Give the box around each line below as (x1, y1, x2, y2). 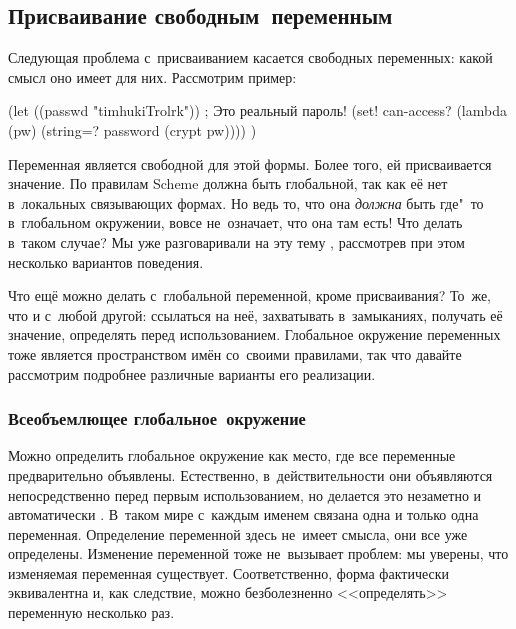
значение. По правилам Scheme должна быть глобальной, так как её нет (8, 173, 448, 194)
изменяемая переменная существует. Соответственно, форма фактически (8, 562, 449, 583)
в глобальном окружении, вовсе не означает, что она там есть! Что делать (8, 212, 463, 233)
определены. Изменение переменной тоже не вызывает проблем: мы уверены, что (8, 543, 509, 564)
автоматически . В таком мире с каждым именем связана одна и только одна (8, 504, 479, 525)
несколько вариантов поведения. (8, 251, 204, 272)
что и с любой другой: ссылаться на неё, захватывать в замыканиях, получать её (8, 304, 503, 325)
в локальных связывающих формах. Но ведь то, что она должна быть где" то (8, 192, 484, 213)
